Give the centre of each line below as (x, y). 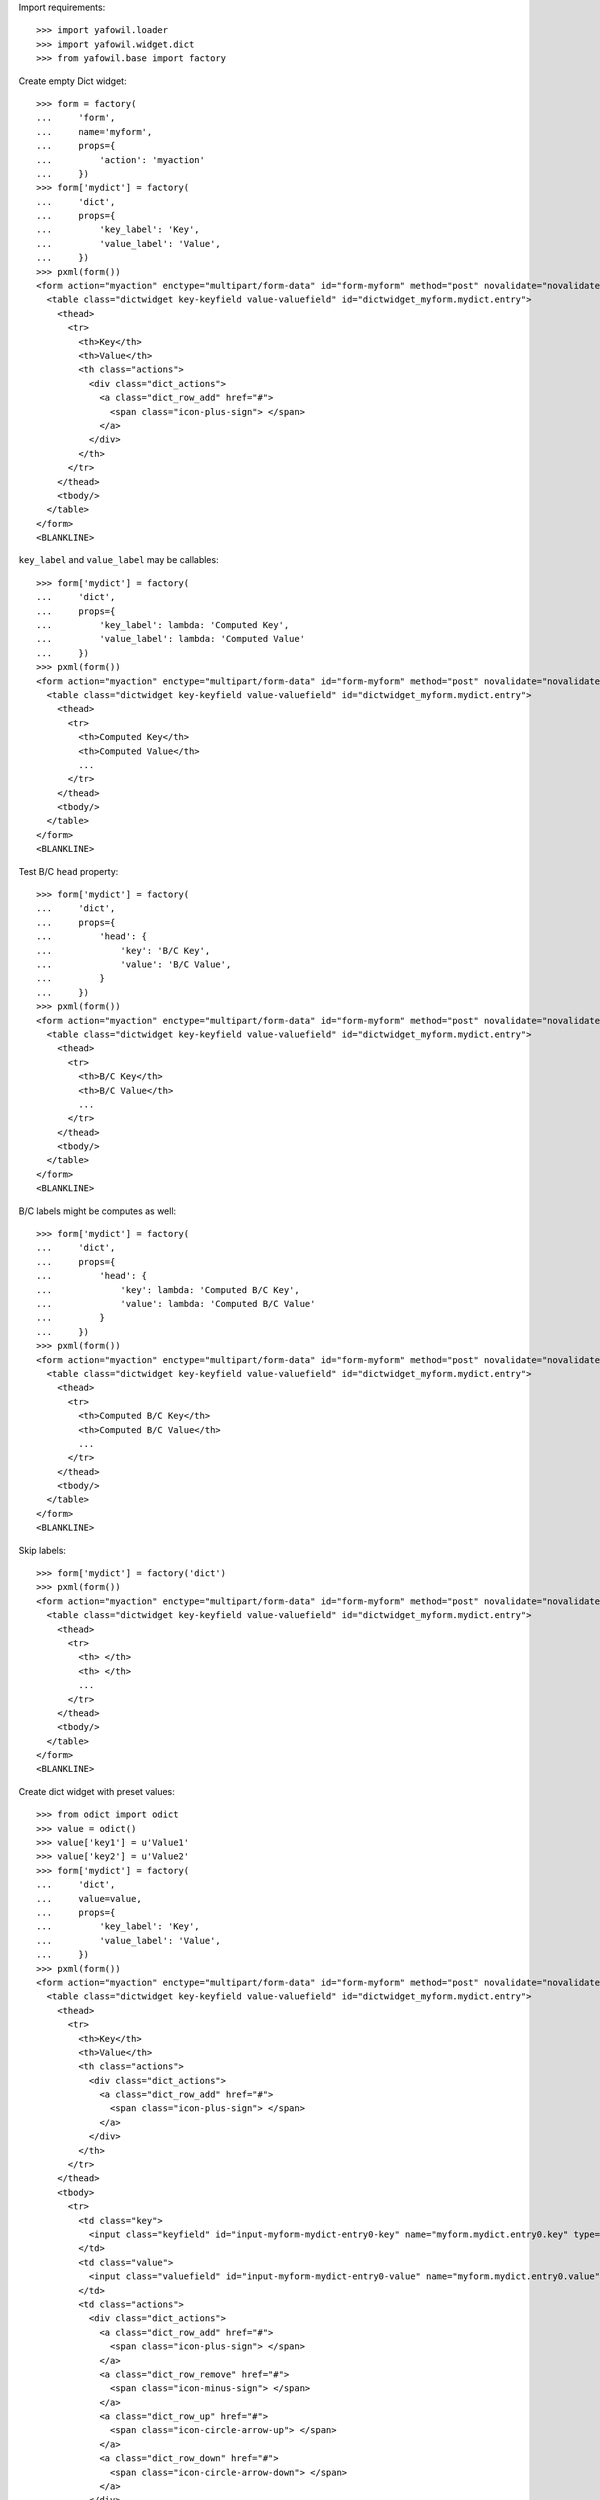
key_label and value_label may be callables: (118, 560)
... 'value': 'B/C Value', (134, 964)
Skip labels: (42, 1550)
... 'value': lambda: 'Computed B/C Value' (176, 1303)
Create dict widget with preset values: (96, 1791)
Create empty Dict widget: (72, 81)
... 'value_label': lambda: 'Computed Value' (170, 639)
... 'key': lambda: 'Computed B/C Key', (168, 1289)
